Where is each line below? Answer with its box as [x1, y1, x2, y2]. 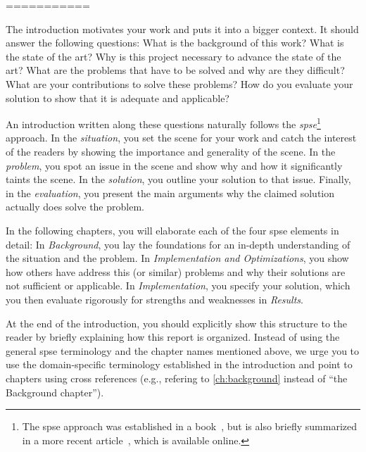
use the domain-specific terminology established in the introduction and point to [6, 357, 353, 372]
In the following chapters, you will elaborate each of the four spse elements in [6, 222, 339, 237]
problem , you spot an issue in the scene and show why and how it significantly [6, 158, 343, 172]
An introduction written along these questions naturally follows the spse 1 [6, 115, 321, 131]
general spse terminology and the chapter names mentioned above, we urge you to [6, 343, 360, 358]
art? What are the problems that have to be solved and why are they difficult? [6, 63, 345, 77]
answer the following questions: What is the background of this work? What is [6, 35, 344, 50]
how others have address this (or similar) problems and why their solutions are [6, 264, 346, 279]
